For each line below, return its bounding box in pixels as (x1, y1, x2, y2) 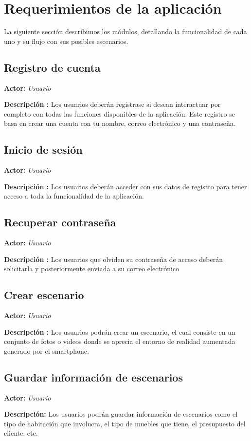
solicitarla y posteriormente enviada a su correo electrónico (4, 263, 179, 274)
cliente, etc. (4, 428, 38, 438)
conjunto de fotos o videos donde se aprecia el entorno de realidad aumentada (4, 336, 235, 346)
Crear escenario (4, 287, 84, 302)
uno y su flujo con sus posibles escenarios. (4, 36, 128, 46)
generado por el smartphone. (4, 345, 89, 356)
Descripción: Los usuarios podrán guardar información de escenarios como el (4, 409, 238, 419)
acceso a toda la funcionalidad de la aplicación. (4, 191, 144, 201)
